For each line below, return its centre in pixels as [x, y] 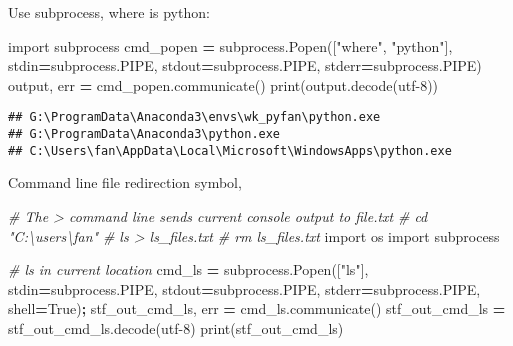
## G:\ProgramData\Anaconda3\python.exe [144, 134]
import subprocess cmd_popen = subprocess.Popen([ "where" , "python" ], [230, 45]
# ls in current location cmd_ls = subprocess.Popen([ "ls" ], [188, 269]
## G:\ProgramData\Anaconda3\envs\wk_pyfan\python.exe [194, 117]
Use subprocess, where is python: [109, 12]
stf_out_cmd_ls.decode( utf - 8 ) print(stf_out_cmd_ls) [176, 327]
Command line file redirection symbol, [125, 182]
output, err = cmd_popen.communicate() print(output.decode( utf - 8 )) [223, 84]
